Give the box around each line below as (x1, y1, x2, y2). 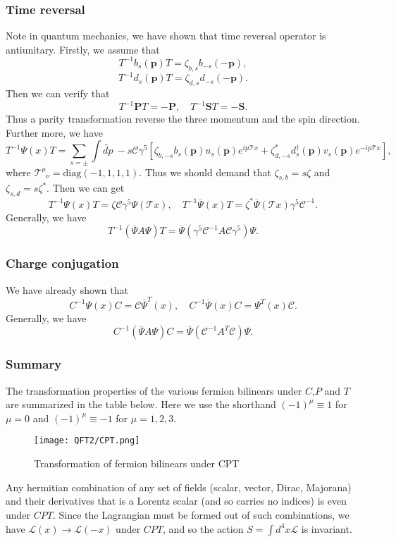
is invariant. (301, 521, 352, 536)
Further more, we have (6, 125, 103, 140)
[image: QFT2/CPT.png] (34, 436, 140, 446)
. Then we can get (47, 180, 125, 195)
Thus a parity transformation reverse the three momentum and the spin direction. (6, 111, 360, 126)
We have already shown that (6, 282, 128, 297)
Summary (6, 355, 62, 373)
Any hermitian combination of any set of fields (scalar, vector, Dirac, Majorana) (6, 479, 352, 494)
